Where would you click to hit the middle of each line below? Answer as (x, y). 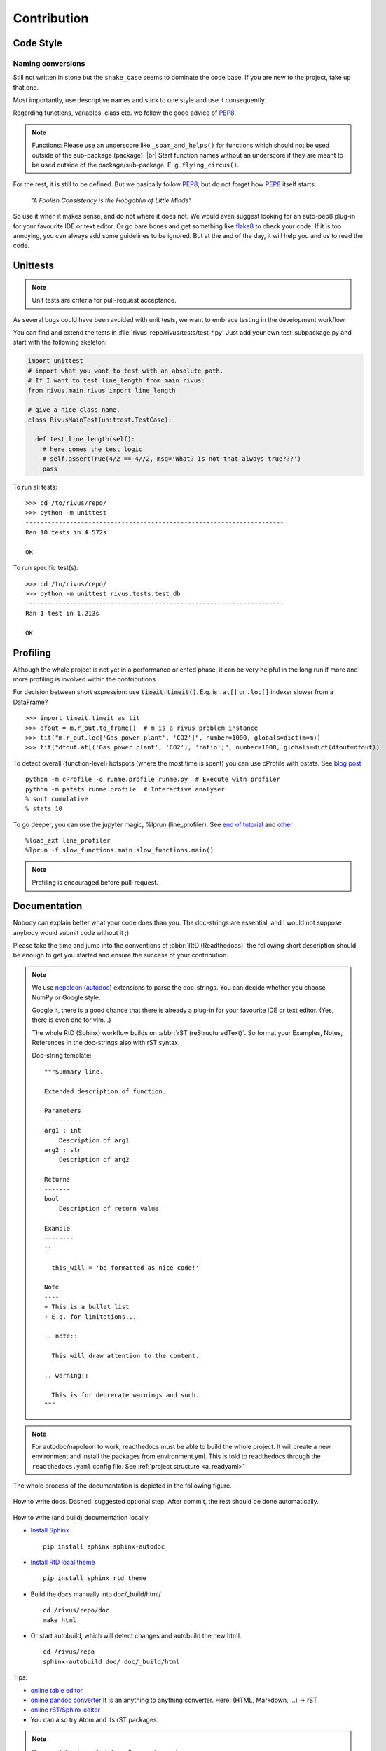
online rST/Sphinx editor (66, 1710)
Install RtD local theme (63, 1563)
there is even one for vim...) (71, 1020)
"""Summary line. (74, 1071)
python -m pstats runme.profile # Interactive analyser (125, 789)
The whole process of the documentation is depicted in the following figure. (122, 1486)
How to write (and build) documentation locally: (82, 1517)
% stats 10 (44, 809)
